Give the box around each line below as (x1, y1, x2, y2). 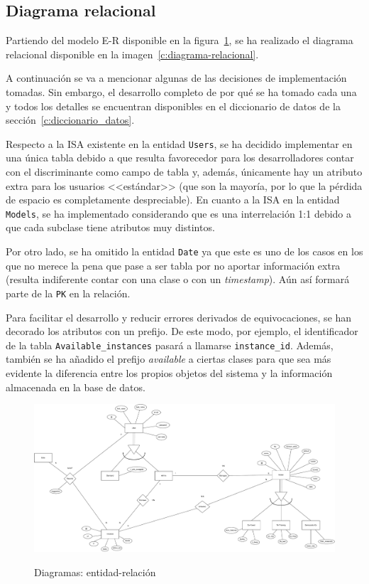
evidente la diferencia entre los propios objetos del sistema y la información (6, 365, 333, 380)
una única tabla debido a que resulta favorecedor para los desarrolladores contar (6, 150, 354, 165)
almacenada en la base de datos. (6, 379, 145, 394)
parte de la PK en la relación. (6, 285, 131, 300)
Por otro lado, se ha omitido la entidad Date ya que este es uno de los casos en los (6, 244, 363, 259)
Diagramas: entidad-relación (34, 564, 156, 579)
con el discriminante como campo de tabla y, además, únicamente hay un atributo (6, 164, 363, 179)
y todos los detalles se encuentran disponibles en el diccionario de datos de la (6, 98, 341, 113)
